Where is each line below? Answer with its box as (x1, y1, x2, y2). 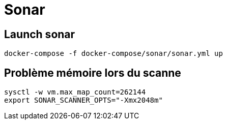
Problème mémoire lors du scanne (4, 66, 181, 79)
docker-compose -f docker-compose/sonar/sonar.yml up (4, 49, 223, 58)
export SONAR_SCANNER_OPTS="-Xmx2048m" (4, 96, 163, 105)
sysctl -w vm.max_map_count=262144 (4, 88, 146, 97)
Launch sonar (4, 27, 75, 41)
